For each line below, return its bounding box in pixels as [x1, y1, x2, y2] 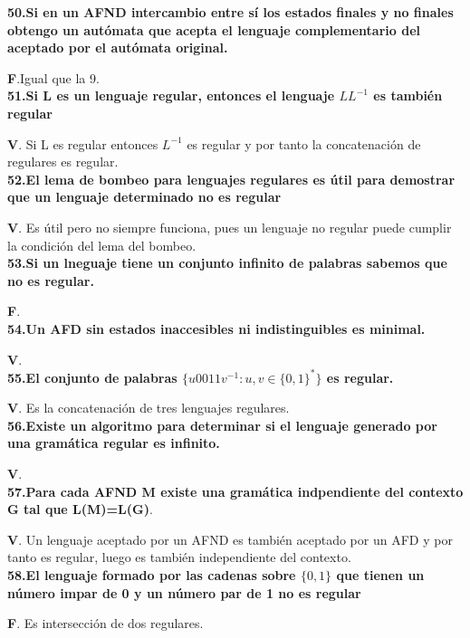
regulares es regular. [7, 152, 119, 171]
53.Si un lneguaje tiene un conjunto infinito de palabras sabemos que [7, 253, 447, 272]
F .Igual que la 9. [7, 68, 100, 87]
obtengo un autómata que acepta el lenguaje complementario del [7, 20, 420, 39]
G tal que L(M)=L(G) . [7, 500, 153, 519]
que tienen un [336, 565, 425, 584]
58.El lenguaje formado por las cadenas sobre [7, 565, 296, 584]
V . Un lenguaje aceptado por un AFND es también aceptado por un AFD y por [7, 529, 453, 548]
